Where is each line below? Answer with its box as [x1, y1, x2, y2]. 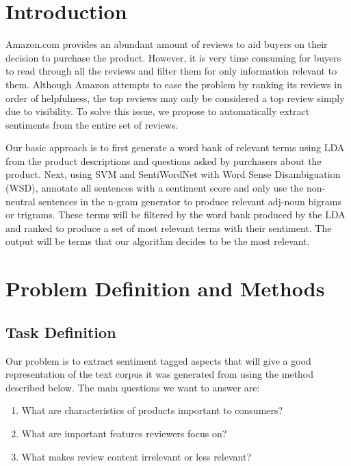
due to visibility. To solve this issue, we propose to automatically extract [5, 104, 310, 118]
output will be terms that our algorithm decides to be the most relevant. [5, 234, 310, 248]
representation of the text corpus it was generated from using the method [5, 367, 314, 381]
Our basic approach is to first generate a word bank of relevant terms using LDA [5, 140, 345, 155]
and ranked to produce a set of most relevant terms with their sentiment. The [5, 220, 332, 235]
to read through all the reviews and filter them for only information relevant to [5, 64, 337, 78]
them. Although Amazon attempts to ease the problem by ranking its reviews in [5, 77, 342, 91]
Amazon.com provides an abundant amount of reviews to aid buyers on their [5, 37, 328, 51]
